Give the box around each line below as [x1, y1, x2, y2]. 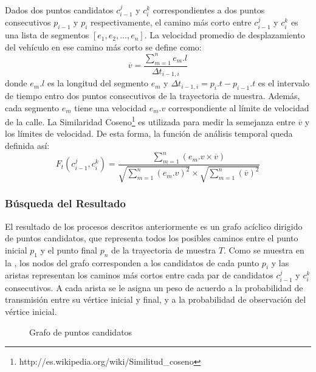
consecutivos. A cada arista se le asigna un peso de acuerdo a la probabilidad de [5, 281, 303, 294]
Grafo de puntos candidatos [29, 325, 132, 338]
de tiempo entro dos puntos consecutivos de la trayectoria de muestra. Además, [5, 89, 300, 102]
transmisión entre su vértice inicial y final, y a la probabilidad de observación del [5, 293, 306, 306]
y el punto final [40, 243, 97, 256]
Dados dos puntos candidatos [5, 4, 114, 16]
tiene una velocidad [74, 101, 146, 114]
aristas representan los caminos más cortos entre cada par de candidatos [5, 269, 273, 281]
